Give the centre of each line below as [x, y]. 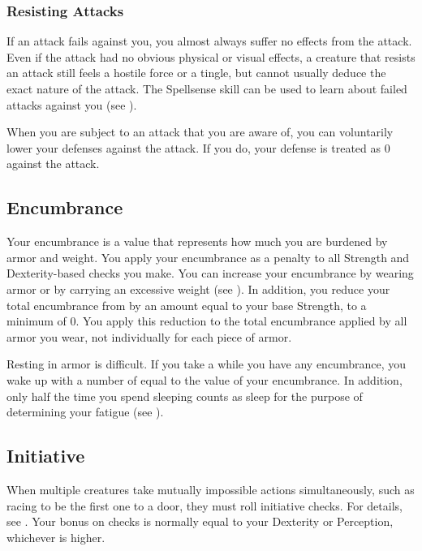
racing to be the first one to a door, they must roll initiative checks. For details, [205, 505]
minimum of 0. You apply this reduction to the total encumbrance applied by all [207, 321]
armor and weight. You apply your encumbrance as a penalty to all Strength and [208, 257]
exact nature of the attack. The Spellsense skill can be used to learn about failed [207, 88]
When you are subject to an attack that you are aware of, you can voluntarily [200, 132]
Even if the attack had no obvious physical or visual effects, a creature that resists [211, 56]
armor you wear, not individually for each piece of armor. [149, 336]
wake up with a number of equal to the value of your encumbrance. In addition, [205, 379]
